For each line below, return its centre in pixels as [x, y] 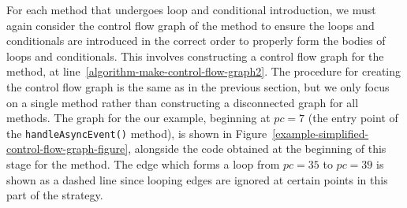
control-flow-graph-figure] [67, 149]
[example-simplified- [321, 133]
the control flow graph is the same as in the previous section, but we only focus [198, 86]
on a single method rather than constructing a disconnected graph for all [183, 102]
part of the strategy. [55, 195]
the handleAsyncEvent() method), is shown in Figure [137, 133]
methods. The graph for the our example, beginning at [138, 118]
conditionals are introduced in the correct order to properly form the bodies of [196, 41]
